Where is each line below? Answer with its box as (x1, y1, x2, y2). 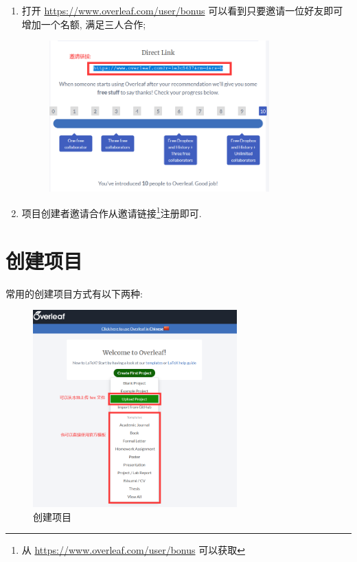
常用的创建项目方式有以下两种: (5, 286, 143, 300)
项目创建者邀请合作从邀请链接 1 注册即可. (21, 204, 202, 220)
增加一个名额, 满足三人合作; (21, 16, 146, 31)
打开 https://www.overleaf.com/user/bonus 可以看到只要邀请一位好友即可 (21, 3, 343, 17)
